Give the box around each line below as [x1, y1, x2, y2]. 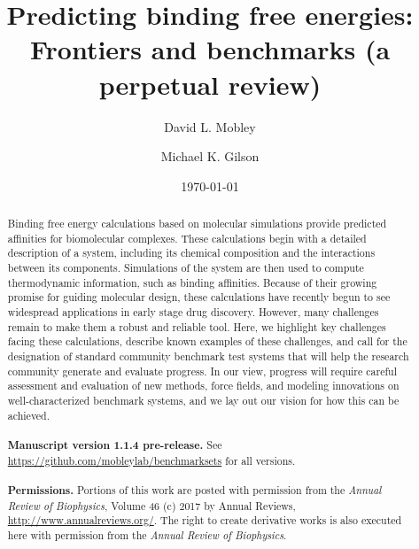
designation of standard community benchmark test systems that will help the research [7, 348, 409, 363]
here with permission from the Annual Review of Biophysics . [7, 527, 287, 542]
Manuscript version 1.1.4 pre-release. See [7, 437, 222, 452]
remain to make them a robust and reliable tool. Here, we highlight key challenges [7, 319, 386, 334]
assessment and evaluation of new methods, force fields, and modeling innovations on [7, 378, 400, 393]
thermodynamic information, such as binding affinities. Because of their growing [7, 274, 377, 290]
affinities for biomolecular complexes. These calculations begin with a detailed [7, 230, 367, 245]
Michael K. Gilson [160, 147, 260, 166]
